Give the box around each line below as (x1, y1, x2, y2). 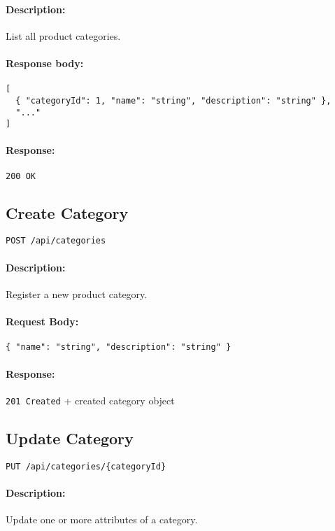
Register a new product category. (6, 286, 148, 301)
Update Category (6, 427, 134, 448)
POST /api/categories (6, 236, 106, 246)
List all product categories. (6, 28, 121, 43)
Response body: (6, 55, 84, 70)
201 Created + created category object (6, 392, 175, 407)
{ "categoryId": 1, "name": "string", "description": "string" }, (15, 95, 332, 106)
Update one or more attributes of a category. (6, 512, 198, 527)
